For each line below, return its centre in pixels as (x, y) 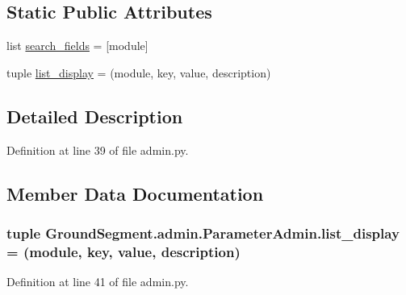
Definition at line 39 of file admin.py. (98, 150)
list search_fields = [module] (77, 46)
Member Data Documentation (135, 193)
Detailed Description (95, 116)
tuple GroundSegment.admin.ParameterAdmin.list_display (203, 233)
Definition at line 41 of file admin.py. (98, 282)
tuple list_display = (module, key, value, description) (139, 72)
